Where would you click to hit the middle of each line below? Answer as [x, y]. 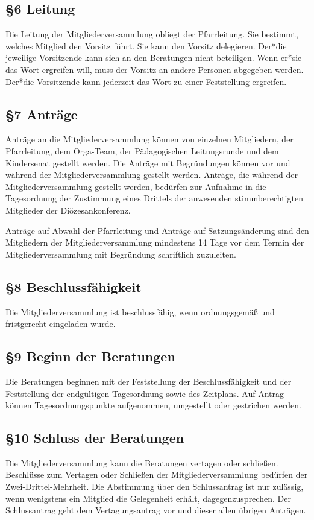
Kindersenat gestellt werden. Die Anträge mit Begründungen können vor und [148, 163]
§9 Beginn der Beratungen [90, 356]
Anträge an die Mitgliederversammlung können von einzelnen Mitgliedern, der [149, 139]
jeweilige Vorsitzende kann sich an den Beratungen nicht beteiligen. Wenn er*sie [154, 58]
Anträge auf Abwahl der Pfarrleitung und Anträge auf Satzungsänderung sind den [157, 230]
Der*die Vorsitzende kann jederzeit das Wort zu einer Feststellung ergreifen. [146, 81]
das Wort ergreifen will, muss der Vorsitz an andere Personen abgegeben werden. [155, 69]
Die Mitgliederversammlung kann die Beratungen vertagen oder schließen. [142, 462]
